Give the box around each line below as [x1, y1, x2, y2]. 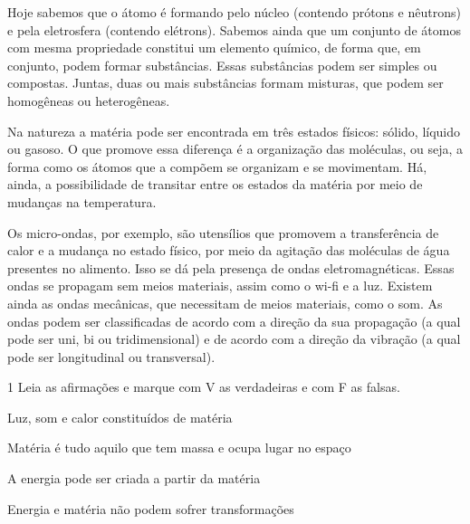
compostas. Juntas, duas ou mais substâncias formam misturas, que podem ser [7, 73, 444, 92]
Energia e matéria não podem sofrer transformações [7, 499, 294, 518]
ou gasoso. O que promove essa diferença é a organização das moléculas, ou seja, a [7, 139, 464, 158]
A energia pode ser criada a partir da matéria [7, 469, 261, 488]
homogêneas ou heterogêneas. [7, 91, 170, 110]
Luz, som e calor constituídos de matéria [7, 407, 233, 426]
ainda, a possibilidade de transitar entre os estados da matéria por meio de [7, 175, 423, 194]
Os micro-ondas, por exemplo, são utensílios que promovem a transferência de [7, 223, 439, 242]
